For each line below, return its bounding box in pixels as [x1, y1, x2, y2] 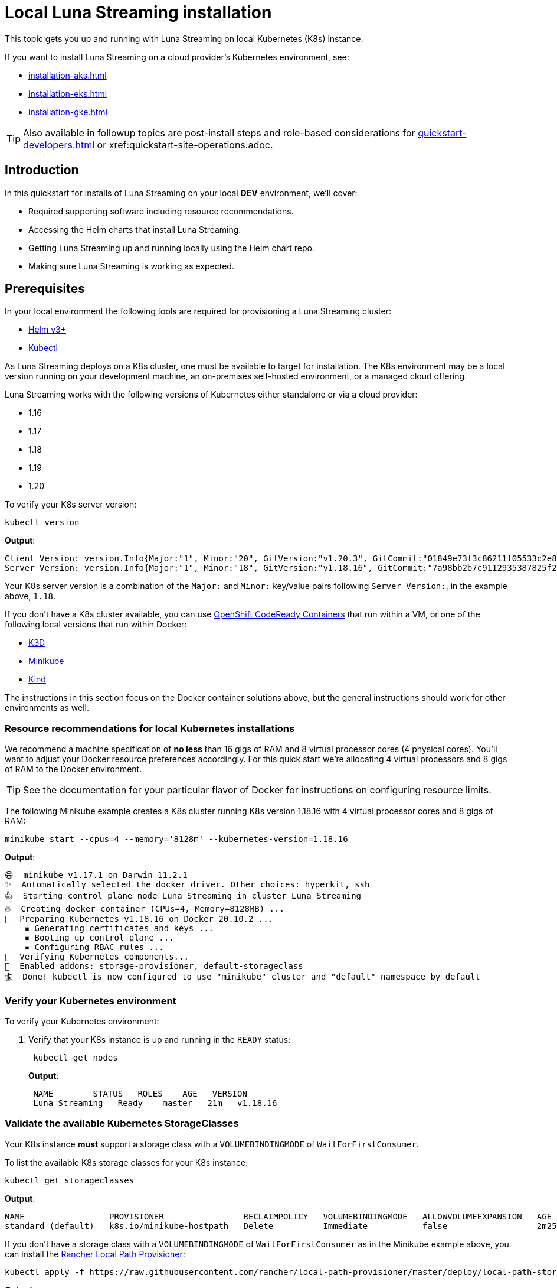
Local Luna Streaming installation [5, 2, 272, 22]
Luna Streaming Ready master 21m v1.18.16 [33, 1098, 277, 1108]
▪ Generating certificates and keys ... [24, 923, 214, 934]
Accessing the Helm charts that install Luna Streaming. [28, 224, 241, 235]
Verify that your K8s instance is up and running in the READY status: [28, 1034, 291, 1045]
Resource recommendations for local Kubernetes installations [5, 722, 295, 734]
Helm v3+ [28, 324, 66, 335]
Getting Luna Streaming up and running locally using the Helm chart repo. [28, 242, 314, 253]
